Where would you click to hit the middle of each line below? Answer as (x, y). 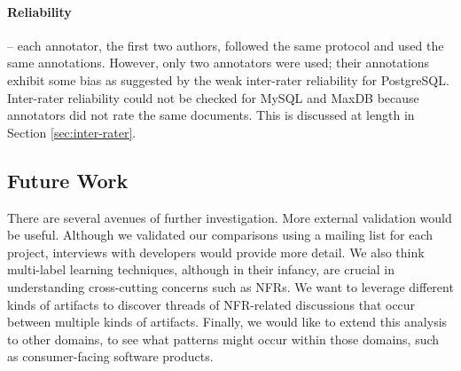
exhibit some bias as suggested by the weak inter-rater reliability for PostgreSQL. (228, 79)
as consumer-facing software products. (110, 356)
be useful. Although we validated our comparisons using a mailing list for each (220, 235)
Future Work (68, 180)
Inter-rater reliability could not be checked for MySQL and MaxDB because (213, 97)
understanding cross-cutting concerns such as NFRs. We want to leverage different (230, 286)
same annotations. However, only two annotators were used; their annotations (219, 63)
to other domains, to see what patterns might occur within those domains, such (223, 339)
